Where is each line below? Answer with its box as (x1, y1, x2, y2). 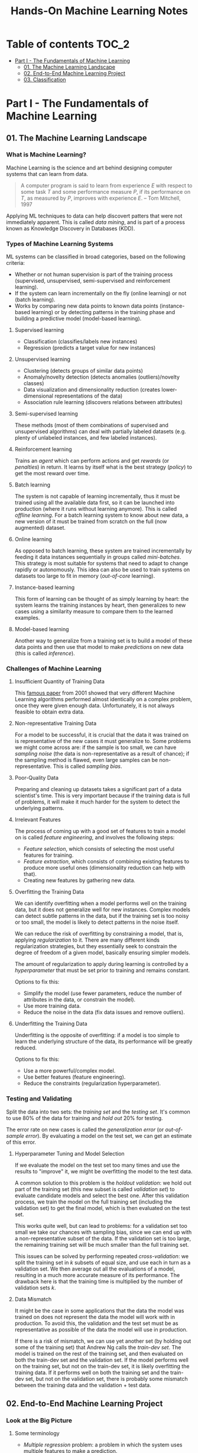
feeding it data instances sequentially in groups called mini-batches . (14, 553, 181, 561)
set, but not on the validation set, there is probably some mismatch (25, 1375, 188, 1382)
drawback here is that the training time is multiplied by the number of (14, 1278, 183, 1285)
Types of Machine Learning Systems (6, 239, 113, 248)
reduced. (14, 1044, 37, 1051)
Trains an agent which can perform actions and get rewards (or (14, 457, 170, 465)
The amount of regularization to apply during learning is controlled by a (14, 961, 189, 968)
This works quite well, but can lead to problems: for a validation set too (14, 1222, 187, 1229)
